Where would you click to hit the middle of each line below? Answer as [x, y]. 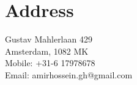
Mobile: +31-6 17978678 [50, 63]
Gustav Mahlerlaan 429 [49, 39]
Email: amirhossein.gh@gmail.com [69, 74]
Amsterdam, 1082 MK [47, 51]
